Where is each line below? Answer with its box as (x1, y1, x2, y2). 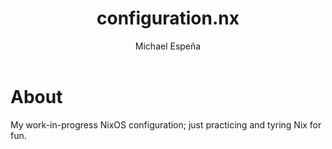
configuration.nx (96, 7, 240, 30)
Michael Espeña (134, 40, 202, 52)
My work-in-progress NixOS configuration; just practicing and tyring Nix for (10, 118, 322, 131)
